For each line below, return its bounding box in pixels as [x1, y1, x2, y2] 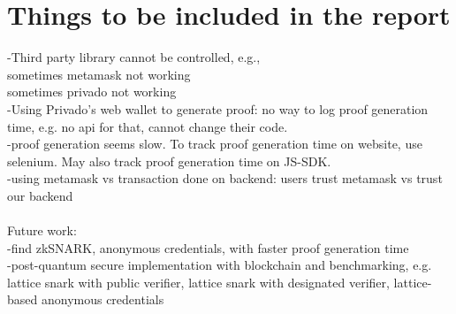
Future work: [7, 221, 77, 240]
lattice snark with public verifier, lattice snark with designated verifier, [7, 272, 390, 291]
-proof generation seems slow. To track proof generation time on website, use [7, 134, 422, 153]
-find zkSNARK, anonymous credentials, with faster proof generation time [7, 238, 409, 257]
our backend [7, 186, 73, 204]
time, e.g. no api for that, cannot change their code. [7, 117, 288, 135]
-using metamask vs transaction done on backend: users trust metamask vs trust [7, 169, 443, 188]
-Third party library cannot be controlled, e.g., [7, 48, 261, 66]
